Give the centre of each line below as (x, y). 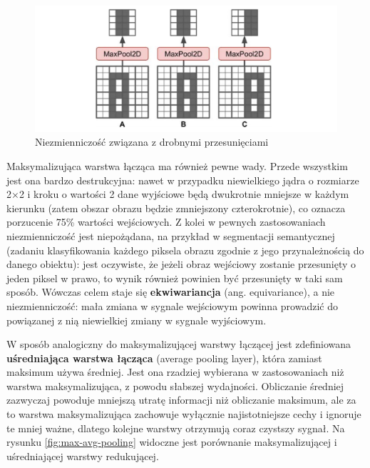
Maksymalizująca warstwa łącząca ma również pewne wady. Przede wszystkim (177, 165)
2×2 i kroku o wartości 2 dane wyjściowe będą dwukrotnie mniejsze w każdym (178, 194)
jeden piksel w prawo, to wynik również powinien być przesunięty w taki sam (175, 278)
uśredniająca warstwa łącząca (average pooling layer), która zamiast (164, 358)
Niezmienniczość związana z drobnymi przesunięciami (152, 142)
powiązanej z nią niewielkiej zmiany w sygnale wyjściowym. (137, 320)
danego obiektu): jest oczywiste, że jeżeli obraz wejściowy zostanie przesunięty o (181, 264)
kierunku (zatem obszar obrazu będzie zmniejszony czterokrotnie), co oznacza (176, 208)
